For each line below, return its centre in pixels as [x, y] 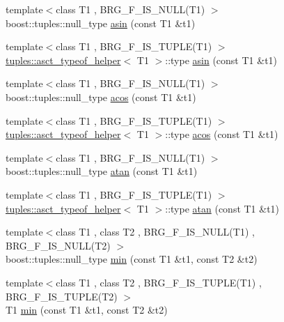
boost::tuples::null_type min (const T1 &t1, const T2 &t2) [132, 259]
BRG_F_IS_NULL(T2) [58, 245]
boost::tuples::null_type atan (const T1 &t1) [102, 171]
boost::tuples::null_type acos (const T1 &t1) [101, 97]
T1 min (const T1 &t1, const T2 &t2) [87, 310]
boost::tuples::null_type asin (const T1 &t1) [101, 23]
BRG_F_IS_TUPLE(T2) [62, 296]
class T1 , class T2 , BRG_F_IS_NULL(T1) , [155, 232]
